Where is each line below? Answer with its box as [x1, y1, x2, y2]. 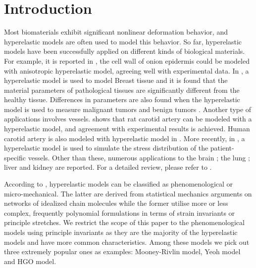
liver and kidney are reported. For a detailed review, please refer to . [4, 162, 212, 172]
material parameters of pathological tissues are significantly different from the [4, 84, 240, 95]
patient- [210, 143, 234, 153]
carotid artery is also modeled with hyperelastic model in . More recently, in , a [4, 133, 245, 143]
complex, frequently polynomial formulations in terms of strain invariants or [4, 207, 235, 218]
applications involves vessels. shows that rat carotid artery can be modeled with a [4, 114, 252, 124]
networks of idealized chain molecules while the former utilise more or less [4, 198, 228, 208]
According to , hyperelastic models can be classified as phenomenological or [4, 179, 233, 189]
